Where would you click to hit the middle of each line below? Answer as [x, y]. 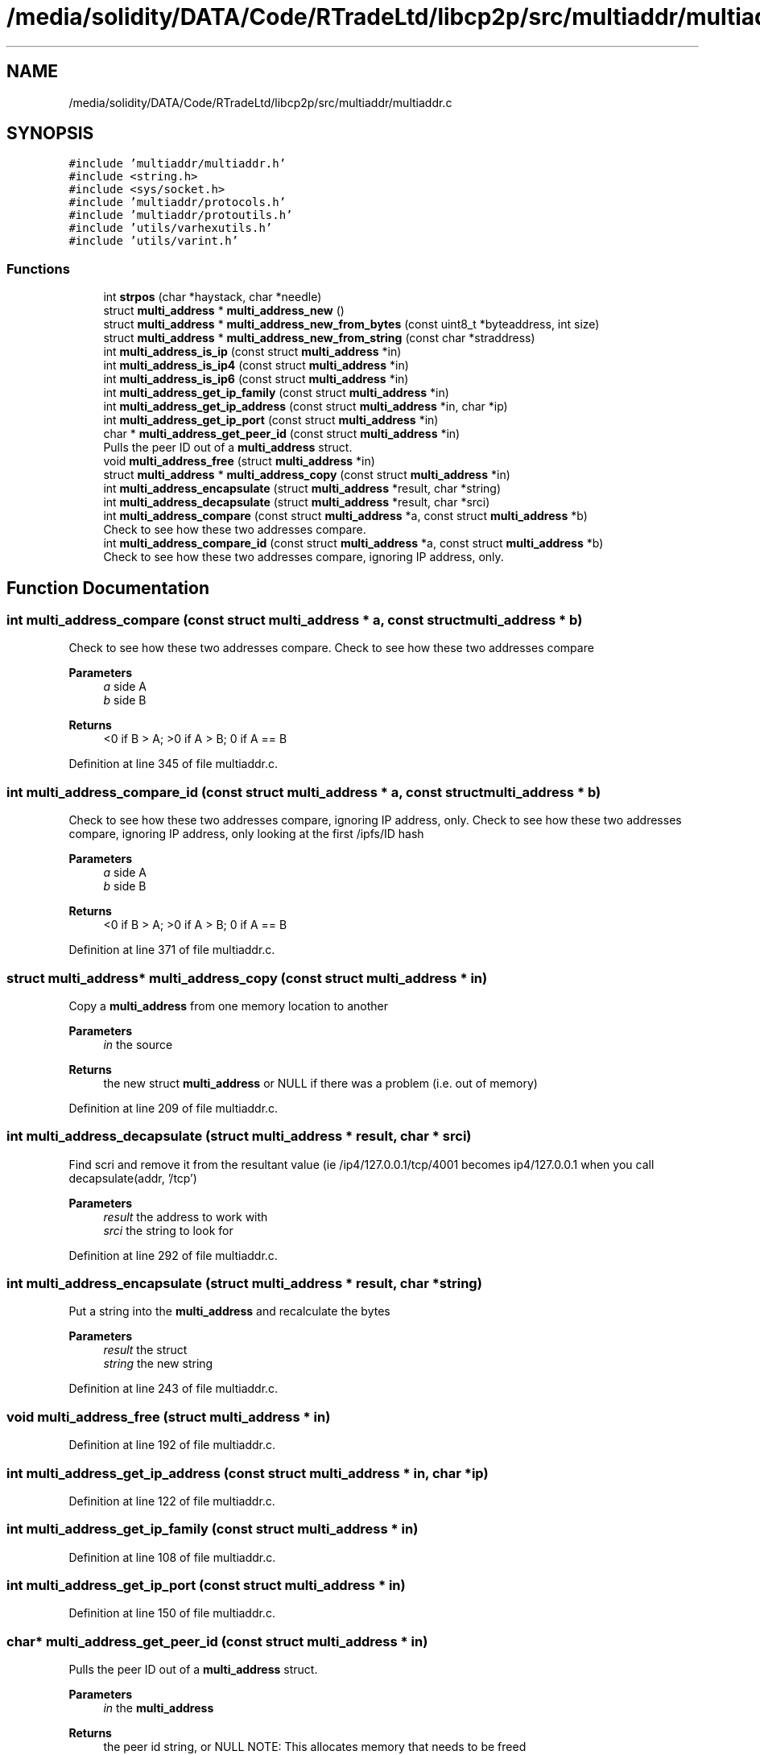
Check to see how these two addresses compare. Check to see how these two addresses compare [331, 648]
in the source [138, 1044]
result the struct [145, 1350]
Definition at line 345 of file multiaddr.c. [173, 764]
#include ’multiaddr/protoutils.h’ [181, 215]
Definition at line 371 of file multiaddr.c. [172, 950]
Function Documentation [108, 588]
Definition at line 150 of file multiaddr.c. [172, 1613]
